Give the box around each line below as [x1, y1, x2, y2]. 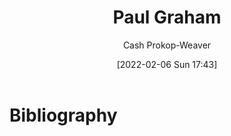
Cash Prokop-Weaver [122, 39, 212, 51]
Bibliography [9, 104, 118, 126]
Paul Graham [112, 6, 222, 29]
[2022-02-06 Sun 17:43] [116, 58, 218, 70]
